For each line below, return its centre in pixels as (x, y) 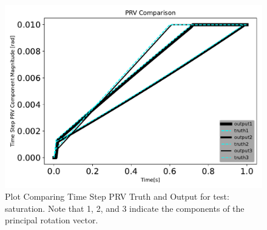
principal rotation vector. (52, 220)
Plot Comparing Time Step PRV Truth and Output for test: (117, 196)
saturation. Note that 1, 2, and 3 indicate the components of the (125, 208)
